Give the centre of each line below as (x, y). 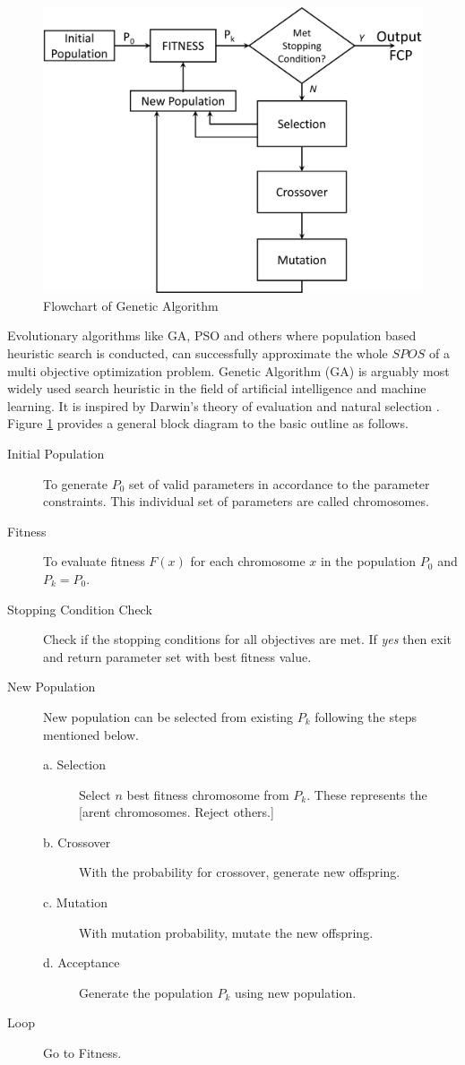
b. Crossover (77, 842)
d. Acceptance (82, 962)
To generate (75, 483)
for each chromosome (248, 561)
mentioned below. (91, 734)
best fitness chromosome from (208, 794)
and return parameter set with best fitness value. (177, 656)
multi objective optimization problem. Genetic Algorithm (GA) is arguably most (228, 370)
